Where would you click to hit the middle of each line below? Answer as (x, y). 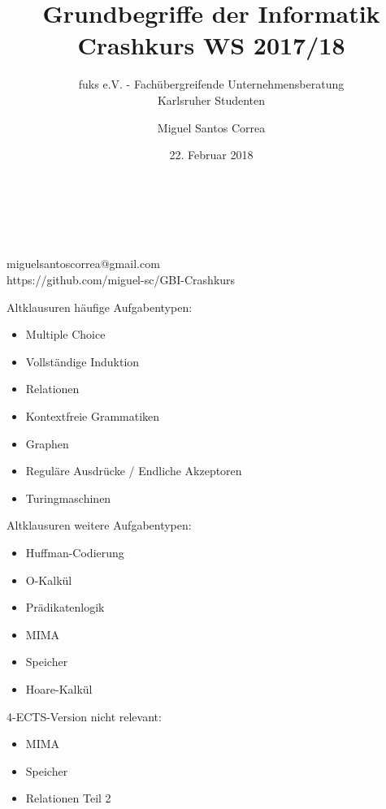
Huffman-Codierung (75, 552)
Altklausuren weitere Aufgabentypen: (99, 525)
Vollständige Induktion (82, 361)
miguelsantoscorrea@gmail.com (83, 264)
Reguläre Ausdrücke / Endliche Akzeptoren (134, 471)
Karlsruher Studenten (211, 100)
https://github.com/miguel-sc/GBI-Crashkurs (121, 280)
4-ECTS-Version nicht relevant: (84, 716)
